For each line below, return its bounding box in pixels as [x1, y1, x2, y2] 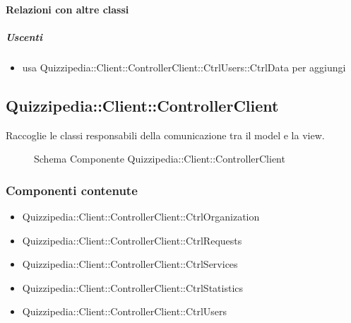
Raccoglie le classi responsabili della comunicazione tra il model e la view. [6, 127, 325, 142]
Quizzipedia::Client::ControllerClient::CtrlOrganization [22, 209, 260, 223]
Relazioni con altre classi [6, 1, 129, 16]
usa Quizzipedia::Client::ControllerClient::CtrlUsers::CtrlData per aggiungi [22, 59, 346, 74]
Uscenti [6, 29, 42, 44]
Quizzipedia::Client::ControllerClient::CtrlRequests [22, 233, 242, 247]
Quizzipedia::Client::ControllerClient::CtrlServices [22, 257, 238, 271]
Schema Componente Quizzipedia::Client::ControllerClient [34, 151, 285, 166]
